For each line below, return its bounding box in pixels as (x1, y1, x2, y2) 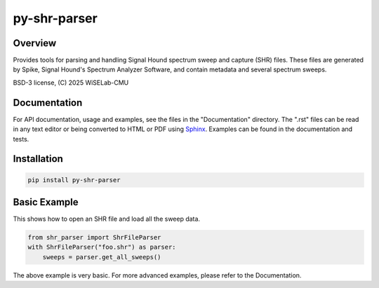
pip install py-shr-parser (27, 176, 121, 184)
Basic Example (13, 196, 79, 208)
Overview (13, 37, 57, 49)
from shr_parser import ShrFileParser (27, 233, 161, 242)
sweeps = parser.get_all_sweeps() (42, 253, 161, 261)
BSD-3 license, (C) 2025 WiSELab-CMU (13, 78, 129, 87)
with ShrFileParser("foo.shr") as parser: (27, 243, 176, 252)
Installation (13, 153, 63, 165)
